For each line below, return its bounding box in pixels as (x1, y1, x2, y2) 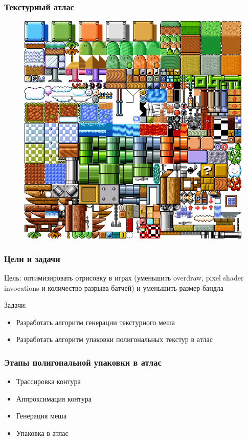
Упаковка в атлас (16, 428, 69, 438)
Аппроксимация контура (16, 393, 92, 404)
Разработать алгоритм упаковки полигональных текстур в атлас (16, 334, 213, 345)
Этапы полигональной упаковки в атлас (4, 355, 162, 368)
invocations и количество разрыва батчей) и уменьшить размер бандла (4, 282, 224, 293)
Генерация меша (16, 410, 67, 421)
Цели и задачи (4, 252, 60, 265)
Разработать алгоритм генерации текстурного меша (16, 316, 175, 327)
